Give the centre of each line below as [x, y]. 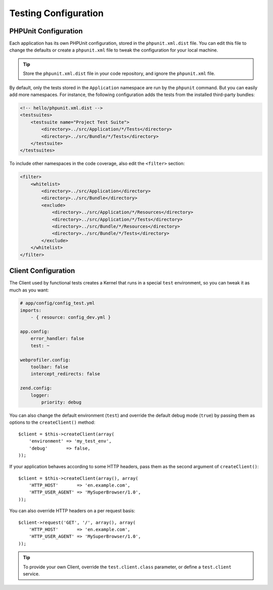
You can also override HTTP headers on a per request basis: [72, 511]
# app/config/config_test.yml [57, 303]
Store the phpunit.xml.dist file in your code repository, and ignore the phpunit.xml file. [119, 74]
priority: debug [61, 402]
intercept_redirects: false [65, 374]
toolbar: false [49, 367]
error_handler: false [57, 339]
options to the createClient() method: [52, 422]
